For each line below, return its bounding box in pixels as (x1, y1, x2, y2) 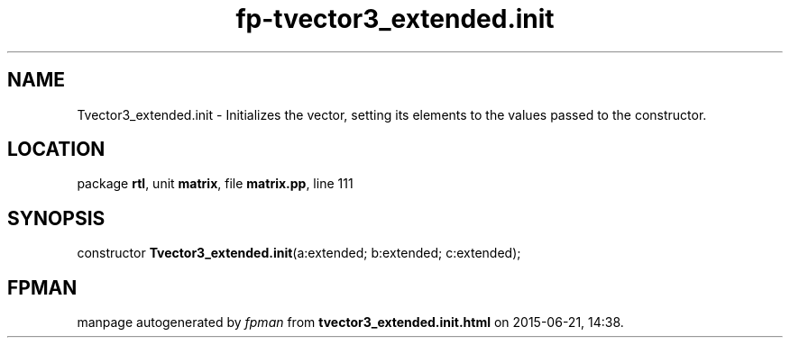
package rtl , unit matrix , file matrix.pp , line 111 (77, 176, 354, 192)
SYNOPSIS (7, 206, 106, 230)
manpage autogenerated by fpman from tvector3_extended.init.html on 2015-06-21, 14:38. (77, 314, 624, 331)
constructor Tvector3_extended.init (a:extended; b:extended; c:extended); (77, 245, 521, 261)
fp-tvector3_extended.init (235, 4, 555, 34)
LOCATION (7, 138, 106, 161)
